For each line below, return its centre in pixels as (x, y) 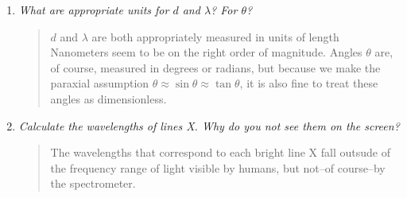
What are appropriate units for (94, 10)
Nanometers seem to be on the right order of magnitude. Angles (206, 52)
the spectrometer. (93, 183)
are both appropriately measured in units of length (215, 36)
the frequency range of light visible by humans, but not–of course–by (218, 167)
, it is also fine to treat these (309, 83)
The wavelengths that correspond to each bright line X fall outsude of (220, 152)
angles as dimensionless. (109, 98)
